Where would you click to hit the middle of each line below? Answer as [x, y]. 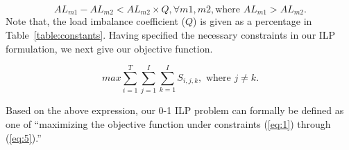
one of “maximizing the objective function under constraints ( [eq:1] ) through [168, 123]
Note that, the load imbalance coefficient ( [95, 21]
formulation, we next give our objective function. [109, 48]
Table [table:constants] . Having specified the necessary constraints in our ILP [171, 35]
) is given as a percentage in [253, 21]
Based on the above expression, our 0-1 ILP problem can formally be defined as [175, 110]
